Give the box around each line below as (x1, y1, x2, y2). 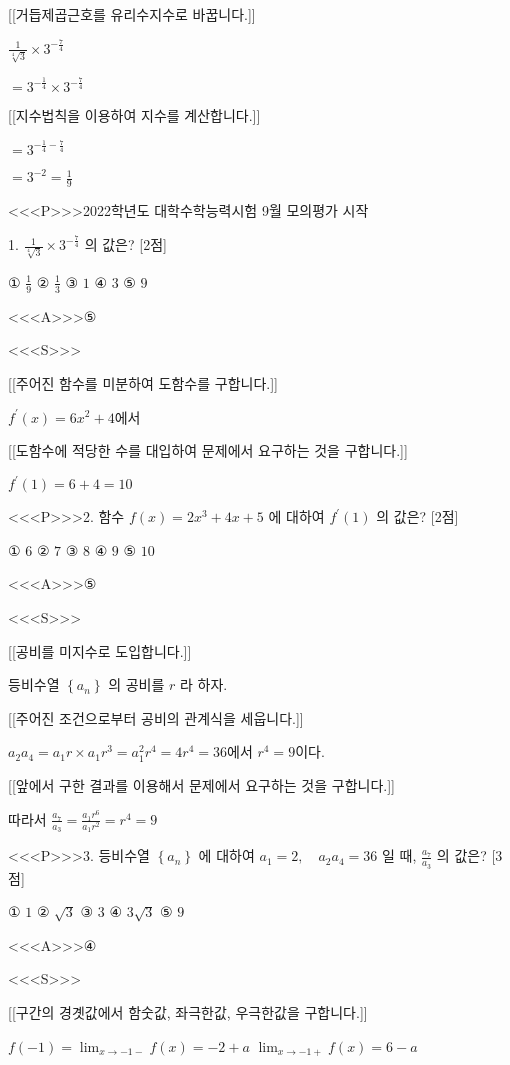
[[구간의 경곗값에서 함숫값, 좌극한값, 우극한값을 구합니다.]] (8, 1002, 368, 1023)
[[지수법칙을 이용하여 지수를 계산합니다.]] (8, 105, 261, 126)
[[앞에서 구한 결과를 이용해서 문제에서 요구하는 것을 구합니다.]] (8, 775, 395, 795)
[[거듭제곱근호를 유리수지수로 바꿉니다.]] (8, 4, 256, 24)
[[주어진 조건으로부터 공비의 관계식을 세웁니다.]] (8, 707, 304, 728)
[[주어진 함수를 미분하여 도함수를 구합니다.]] (8, 372, 278, 393)
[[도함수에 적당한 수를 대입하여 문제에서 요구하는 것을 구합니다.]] (8, 440, 408, 461)
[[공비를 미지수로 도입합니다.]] (8, 640, 192, 661)
